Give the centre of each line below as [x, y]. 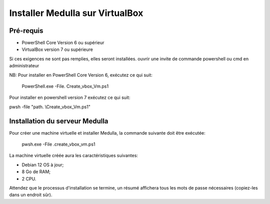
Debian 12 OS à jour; [43, 165]
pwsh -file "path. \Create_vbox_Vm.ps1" [50, 107]
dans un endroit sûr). [31, 195]
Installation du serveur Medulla [59, 121]
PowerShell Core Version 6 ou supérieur [63, 43]
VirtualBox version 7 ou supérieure [57, 49]
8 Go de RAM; [36, 172]
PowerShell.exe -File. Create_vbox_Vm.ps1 [65, 86]
